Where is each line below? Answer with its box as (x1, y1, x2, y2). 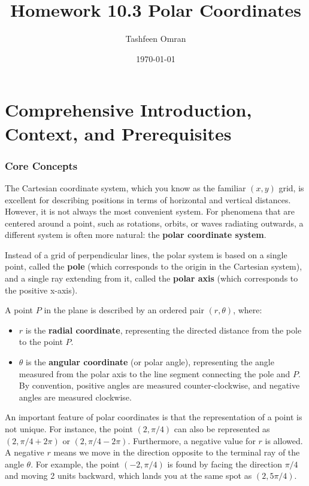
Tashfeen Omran (125, 32, 186, 45)
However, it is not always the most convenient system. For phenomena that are (5, 205, 295, 218)
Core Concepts (5, 158, 78, 173)
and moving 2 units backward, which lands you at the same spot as (5, 469, 252, 482)
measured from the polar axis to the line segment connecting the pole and (19, 367, 290, 380)
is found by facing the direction (167, 457, 282, 470)
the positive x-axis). (5, 283, 78, 296)
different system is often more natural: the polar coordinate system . (5, 228, 266, 241)
